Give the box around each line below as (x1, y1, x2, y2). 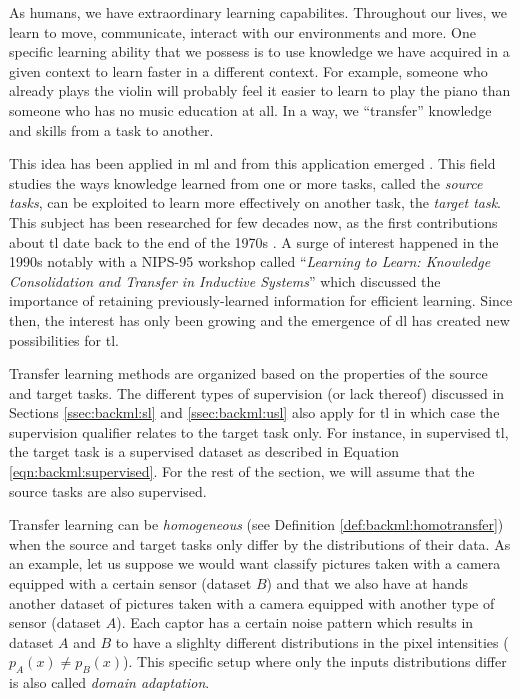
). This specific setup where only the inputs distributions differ (123, 651, 507, 672)
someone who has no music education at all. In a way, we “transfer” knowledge (9, 99, 492, 120)
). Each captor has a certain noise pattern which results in (116, 612, 474, 633)
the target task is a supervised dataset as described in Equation (9, 441, 400, 462)
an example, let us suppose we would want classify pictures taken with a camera (9, 553, 501, 574)
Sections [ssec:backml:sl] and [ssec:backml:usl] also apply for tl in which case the (9, 402, 500, 423)
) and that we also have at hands (266, 573, 469, 594)
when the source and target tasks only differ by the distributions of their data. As (9, 533, 511, 554)
